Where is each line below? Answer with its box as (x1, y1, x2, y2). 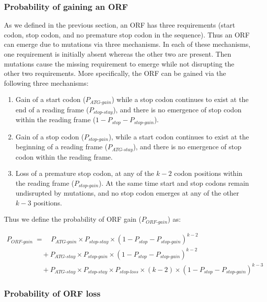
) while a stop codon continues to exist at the (111, 94, 249, 104)
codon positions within (174, 168, 243, 178)
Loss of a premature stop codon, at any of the (15, 168, 154, 178)
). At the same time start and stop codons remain (99, 177, 249, 188)
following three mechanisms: (4, 77, 89, 88)
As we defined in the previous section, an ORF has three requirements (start (4, 20, 235, 30)
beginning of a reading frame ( (15, 141, 108, 152)
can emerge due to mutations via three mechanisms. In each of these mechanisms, (4, 39, 251, 49)
